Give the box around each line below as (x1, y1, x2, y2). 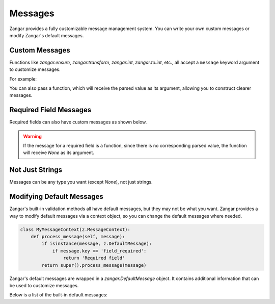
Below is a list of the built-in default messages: (9, 292, 108, 298)
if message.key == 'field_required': (52, 248, 147, 254)
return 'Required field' (63, 255, 125, 261)
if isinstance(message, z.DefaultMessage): (41, 241, 152, 247)
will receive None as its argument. (23, 149, 94, 156)
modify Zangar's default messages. (9, 32, 84, 38)
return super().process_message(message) (41, 262, 147, 268)
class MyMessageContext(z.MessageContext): (20, 226, 131, 232)
